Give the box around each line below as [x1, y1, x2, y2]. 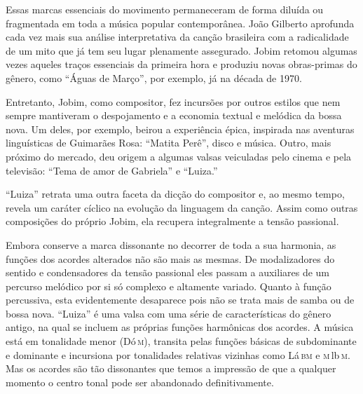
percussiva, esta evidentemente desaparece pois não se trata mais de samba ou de [6, 292, 355, 307]
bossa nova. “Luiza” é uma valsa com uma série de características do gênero [6, 306, 331, 320]
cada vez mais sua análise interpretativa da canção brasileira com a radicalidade [6, 29, 349, 44]
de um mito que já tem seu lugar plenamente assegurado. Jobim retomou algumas [6, 43, 357, 57]
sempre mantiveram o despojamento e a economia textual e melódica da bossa [6, 108, 342, 123]
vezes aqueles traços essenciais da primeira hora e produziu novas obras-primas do [6, 57, 357, 72]
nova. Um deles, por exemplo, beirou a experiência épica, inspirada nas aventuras [6, 121, 355, 136]
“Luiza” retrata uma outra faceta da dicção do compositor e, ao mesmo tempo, [6, 186, 345, 201]
